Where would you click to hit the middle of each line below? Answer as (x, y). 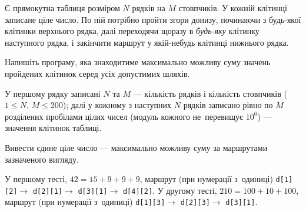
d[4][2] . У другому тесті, (170, 190)
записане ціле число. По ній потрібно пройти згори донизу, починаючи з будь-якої (153, 19)
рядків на (149, 8)
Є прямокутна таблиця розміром (62, 8)
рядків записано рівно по (228, 105)
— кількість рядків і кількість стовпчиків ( (210, 93)
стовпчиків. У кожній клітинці (233, 8)
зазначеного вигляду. (42, 159)
